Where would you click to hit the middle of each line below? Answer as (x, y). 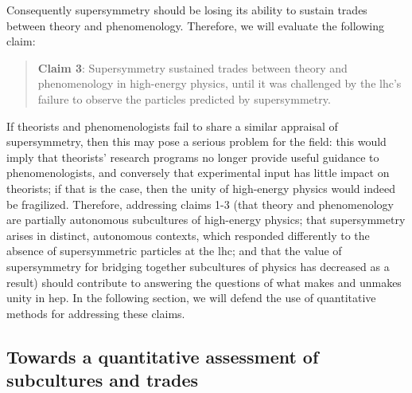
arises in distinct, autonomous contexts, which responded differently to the (188, 235)
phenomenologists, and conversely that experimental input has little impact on (198, 173)
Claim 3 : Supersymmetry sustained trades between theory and (192, 67)
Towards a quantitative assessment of (163, 356)
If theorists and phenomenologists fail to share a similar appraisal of (172, 126)
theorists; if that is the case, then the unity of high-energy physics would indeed (201, 188)
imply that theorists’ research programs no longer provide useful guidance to (193, 157)
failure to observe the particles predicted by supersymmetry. (184, 98)
